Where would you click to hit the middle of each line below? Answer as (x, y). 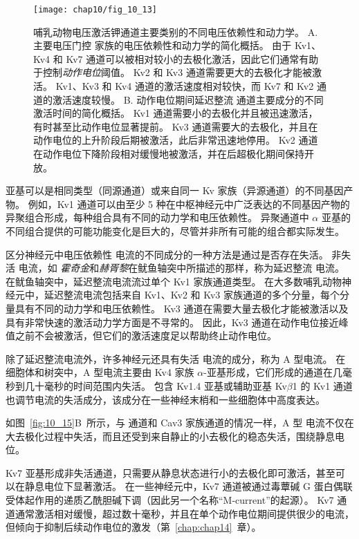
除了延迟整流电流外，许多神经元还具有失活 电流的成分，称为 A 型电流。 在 (176, 358)
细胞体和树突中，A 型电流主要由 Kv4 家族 (100, 372)
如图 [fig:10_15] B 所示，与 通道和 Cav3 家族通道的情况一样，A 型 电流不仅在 (180, 423)
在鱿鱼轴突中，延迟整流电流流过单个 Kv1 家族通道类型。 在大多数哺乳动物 (174, 281)
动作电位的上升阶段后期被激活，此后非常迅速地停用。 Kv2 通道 (176, 140)
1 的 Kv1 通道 (322, 385)
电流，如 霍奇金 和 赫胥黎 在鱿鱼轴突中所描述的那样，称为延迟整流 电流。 (181, 268)
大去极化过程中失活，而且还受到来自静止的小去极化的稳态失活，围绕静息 (170, 436)
